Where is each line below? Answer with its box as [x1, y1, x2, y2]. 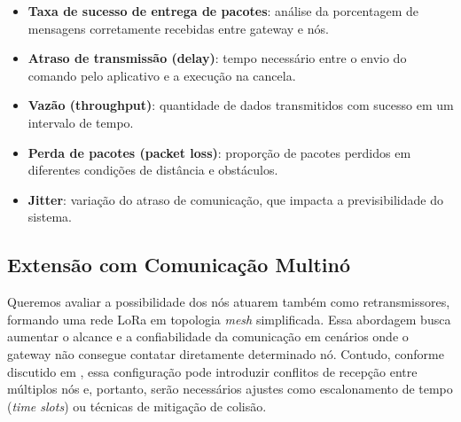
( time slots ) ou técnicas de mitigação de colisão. [7, 396, 267, 415]
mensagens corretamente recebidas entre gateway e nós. [27, 19, 329, 37]
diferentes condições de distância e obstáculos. [27, 160, 278, 179]
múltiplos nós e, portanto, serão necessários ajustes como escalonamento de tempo [7, 379, 453, 398]
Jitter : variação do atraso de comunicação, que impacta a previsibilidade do [27, 190, 443, 208]
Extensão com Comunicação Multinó [7, 251, 351, 278]
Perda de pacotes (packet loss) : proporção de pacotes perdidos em [27, 143, 411, 161]
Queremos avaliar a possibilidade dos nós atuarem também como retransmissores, [7, 293, 450, 311]
